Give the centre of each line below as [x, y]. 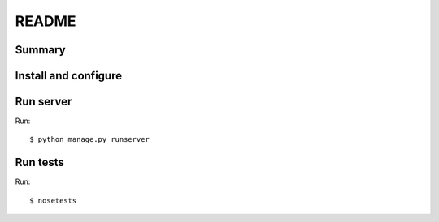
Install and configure [68, 76]
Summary [40, 50]
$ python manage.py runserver [90, 139]
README [46, 21]
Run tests [39, 162]
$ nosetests [53, 200]
